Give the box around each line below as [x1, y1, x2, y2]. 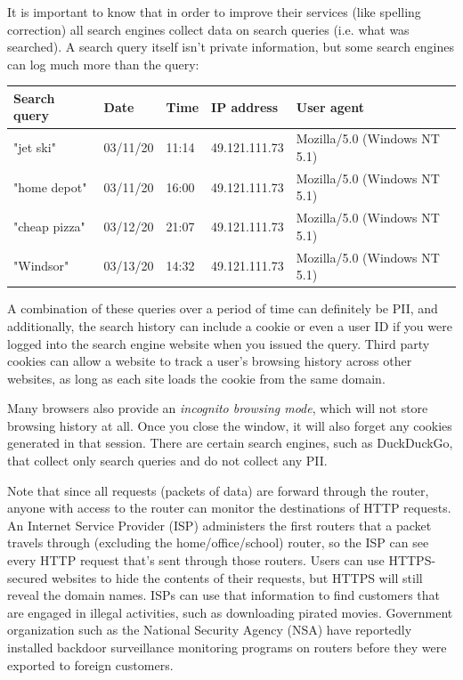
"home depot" [13, 177, 87, 196]
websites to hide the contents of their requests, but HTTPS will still [51, 568, 423, 587]
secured [7, 568, 48, 587]
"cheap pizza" [13, 216, 85, 235]
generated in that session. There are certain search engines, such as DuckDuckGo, [7, 433, 453, 452]
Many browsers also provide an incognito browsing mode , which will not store [7, 399, 428, 417]
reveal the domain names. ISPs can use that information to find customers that [7, 586, 441, 604]
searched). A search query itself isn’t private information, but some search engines [7, 37, 455, 56]
